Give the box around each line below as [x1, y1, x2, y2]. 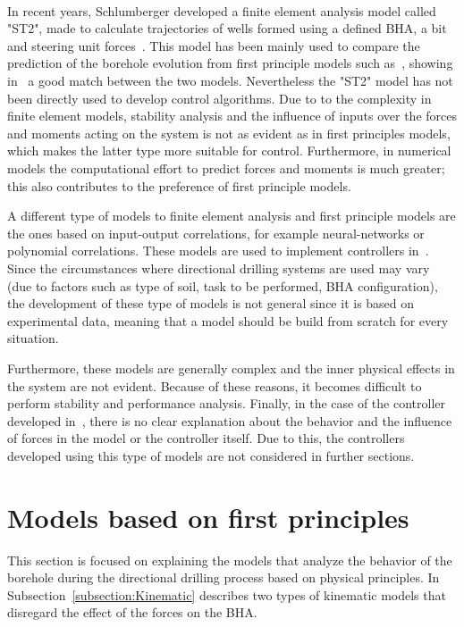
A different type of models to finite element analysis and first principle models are [7, 206, 456, 225]
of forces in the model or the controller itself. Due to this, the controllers [7, 429, 405, 447]
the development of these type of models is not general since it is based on [7, 294, 415, 313]
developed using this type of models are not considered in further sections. [7, 446, 415, 464]
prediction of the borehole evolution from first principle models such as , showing [7, 54, 453, 72]
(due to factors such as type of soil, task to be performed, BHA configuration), [7, 276, 438, 295]
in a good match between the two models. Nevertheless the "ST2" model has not [7, 71, 453, 90]
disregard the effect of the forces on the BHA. [7, 603, 257, 622]
